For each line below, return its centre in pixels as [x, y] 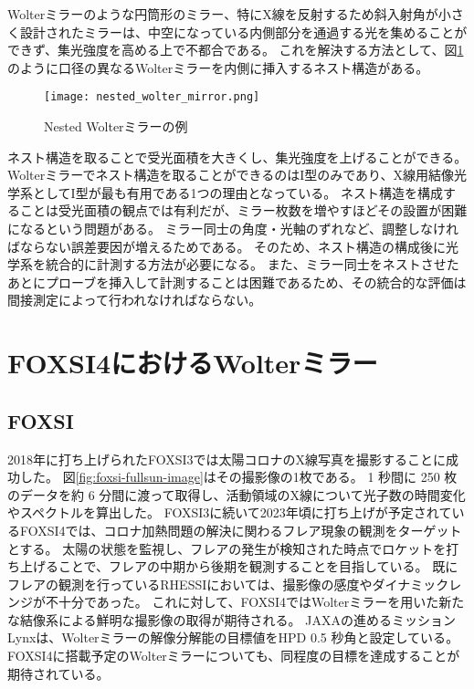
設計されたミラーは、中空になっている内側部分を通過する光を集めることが [243, 31]
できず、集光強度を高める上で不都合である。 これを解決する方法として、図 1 [236, 50]
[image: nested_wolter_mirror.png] [152, 97]
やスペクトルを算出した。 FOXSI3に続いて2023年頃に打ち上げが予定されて [230, 512]
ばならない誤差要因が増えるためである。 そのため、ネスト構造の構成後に [227, 246]
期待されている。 [58, 673]
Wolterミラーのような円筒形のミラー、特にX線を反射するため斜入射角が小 [229, 14]
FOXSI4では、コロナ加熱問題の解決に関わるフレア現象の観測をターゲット [241, 530]
